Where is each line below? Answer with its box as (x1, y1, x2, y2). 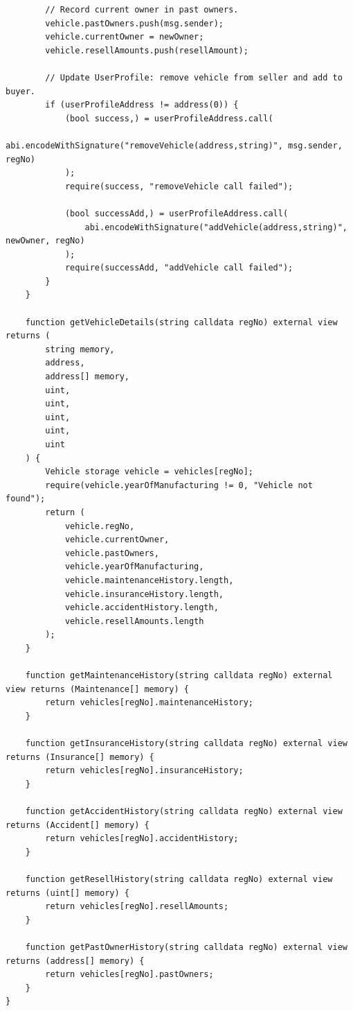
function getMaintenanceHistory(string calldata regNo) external (25, 671, 333, 681)
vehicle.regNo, (64, 521, 135, 531)
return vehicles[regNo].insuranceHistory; (45, 766, 244, 776)
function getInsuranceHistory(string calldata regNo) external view (25, 738, 347, 749)
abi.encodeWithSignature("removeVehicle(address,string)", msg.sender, (6, 140, 343, 150)
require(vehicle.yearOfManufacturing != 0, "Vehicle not (45, 480, 313, 490)
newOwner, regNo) (6, 236, 85, 246)
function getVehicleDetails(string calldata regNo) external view (25, 317, 338, 327)
